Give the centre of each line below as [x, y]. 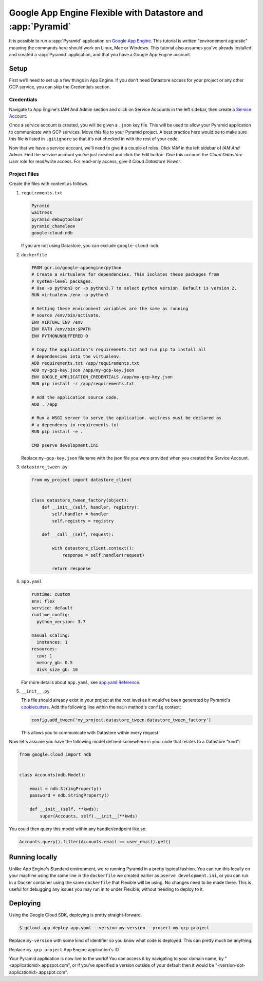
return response [71, 569]
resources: [44, 649]
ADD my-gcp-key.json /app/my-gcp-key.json [83, 370]
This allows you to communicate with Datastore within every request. [90, 732]
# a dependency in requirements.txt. [76, 425]
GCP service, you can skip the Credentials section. [60, 87]
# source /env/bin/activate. [66, 315]
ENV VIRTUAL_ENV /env [57, 322]
